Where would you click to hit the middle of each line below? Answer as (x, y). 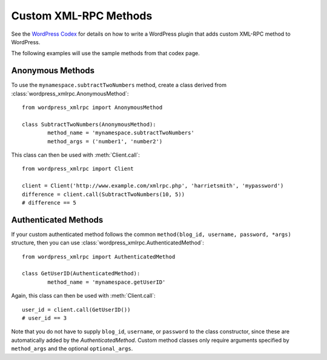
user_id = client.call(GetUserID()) (76, 309)
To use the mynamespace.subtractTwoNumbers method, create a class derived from (119, 85)
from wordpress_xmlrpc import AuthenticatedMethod (99, 257)
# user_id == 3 (45, 318)
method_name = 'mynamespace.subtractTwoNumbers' (121, 133)
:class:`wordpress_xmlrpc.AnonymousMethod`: (70, 93)
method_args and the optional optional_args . (72, 349)
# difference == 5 (49, 202)
